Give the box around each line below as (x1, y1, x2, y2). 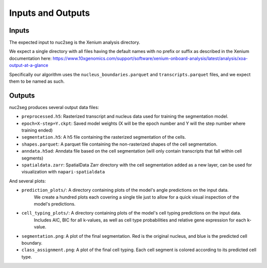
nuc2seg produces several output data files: (9, 104, 99, 110)
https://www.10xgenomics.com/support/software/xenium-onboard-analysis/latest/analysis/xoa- (52, 55, 248, 61)
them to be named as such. (9, 78, 65, 84)
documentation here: (9, 55, 52, 61)
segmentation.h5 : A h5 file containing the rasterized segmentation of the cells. (21, 134, 186, 140)
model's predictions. (34, 201, 76, 207)
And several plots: (9, 178, 46, 184)
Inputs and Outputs (9, 7, 90, 18)
